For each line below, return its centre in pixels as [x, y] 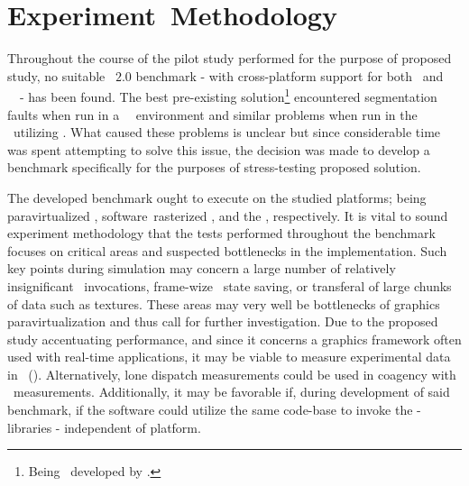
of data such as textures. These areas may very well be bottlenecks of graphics [224, 303]
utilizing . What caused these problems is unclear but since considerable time [227, 132]
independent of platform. [133, 427]
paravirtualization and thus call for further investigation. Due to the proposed [223, 321]
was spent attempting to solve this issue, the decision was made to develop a [219, 149]
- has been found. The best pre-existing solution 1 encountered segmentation [228, 95]
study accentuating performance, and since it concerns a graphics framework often [234, 339]
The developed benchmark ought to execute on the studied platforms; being [217, 197]
